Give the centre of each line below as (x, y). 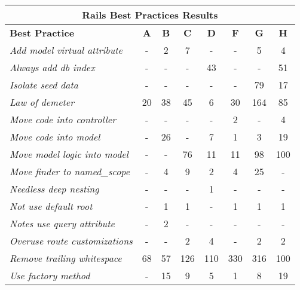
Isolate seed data (44, 85)
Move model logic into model (69, 154)
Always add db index (52, 67)
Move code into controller (63, 119)
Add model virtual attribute (66, 50)
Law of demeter (42, 102)
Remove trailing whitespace (66, 258)
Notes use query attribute (62, 223)
